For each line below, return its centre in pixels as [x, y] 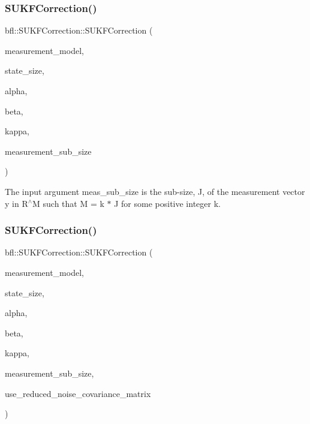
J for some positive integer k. [167, 203]
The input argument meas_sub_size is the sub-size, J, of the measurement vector [155, 191]
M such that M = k [68, 203]
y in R [16, 203]
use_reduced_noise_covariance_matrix [78, 393]
